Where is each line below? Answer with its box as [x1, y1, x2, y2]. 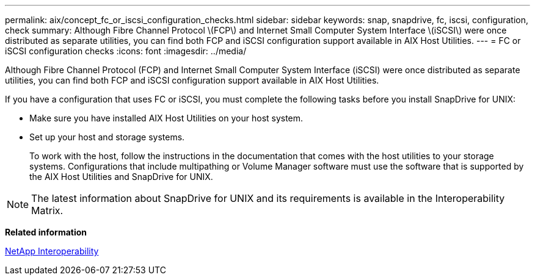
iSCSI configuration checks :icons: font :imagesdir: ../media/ [5, 46, 247, 56]
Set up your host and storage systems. [29, 132, 185, 142]
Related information [5, 227, 87, 237]
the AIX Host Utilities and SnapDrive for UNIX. [29, 171, 213, 182]
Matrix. [31, 204, 64, 217]
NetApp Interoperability [5, 246, 99, 256]
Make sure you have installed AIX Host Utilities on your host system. [29, 113, 304, 123]
